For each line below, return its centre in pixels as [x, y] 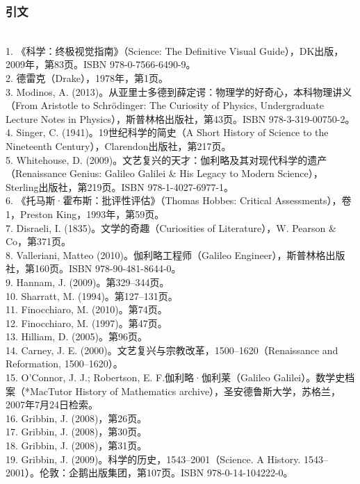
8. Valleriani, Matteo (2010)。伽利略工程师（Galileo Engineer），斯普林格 [166, 254]
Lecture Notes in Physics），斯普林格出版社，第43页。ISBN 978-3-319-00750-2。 [180, 118]
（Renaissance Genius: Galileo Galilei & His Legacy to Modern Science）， [164, 173]
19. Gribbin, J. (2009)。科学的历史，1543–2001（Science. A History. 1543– [167, 459]
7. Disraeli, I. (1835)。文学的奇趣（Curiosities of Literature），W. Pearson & [171, 227]
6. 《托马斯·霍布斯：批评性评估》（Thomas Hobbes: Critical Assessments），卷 [179, 200]
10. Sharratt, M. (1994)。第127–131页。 [92, 295]
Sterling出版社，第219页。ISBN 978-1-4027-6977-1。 [120, 186]
